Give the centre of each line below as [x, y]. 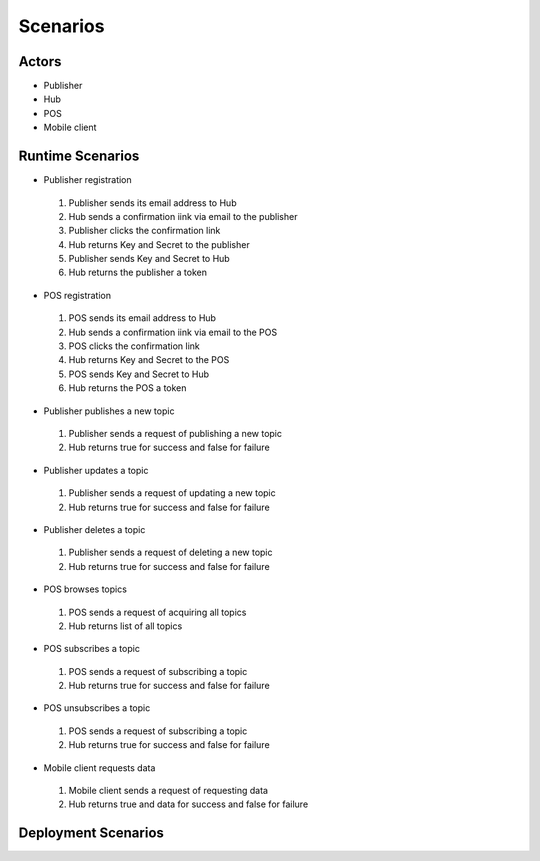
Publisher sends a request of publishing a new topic [175, 433]
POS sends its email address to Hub [142, 318]
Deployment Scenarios [91, 833]
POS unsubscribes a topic [97, 708]
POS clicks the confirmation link [134, 346]
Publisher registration [87, 180]
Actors [40, 61]
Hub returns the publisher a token [137, 272]
